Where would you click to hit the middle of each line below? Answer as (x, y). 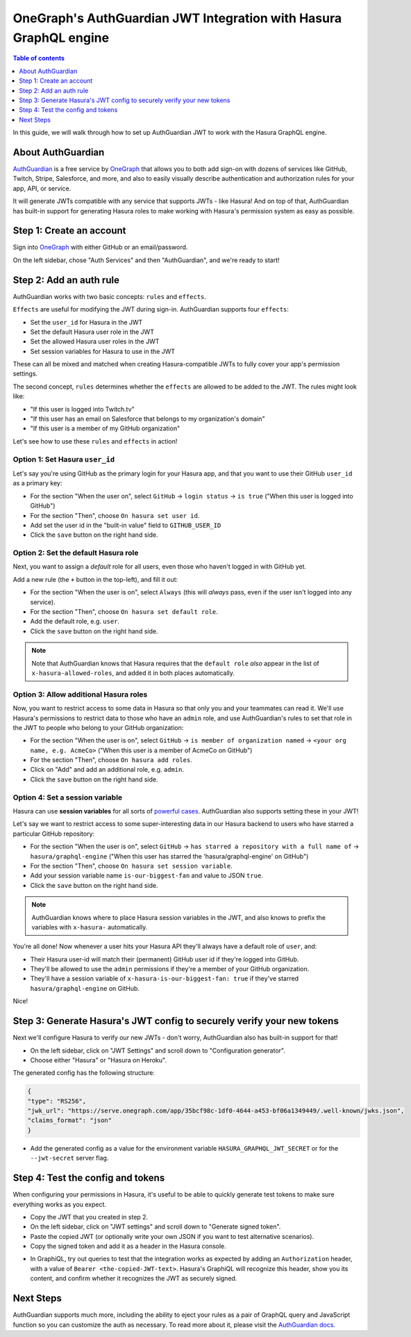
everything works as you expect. (60, 1204)
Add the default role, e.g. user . (75, 622)
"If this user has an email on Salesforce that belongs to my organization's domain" (148, 419)
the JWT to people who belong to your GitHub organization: (98, 727)
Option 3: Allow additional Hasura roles (80, 694)
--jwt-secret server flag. (69, 1158)
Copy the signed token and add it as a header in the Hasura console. (128, 1246)
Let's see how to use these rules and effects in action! (95, 441)
